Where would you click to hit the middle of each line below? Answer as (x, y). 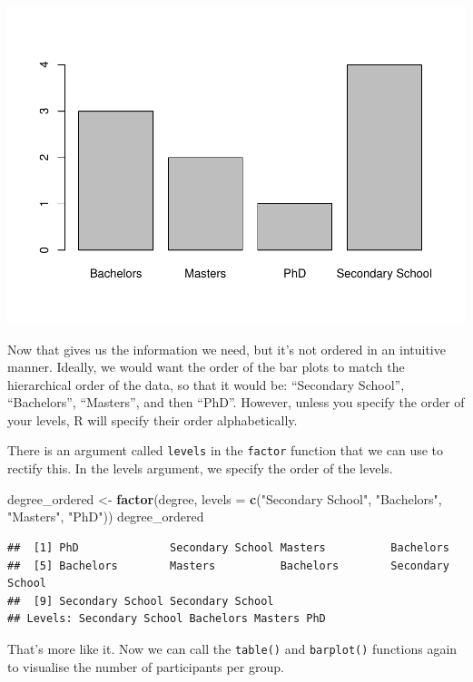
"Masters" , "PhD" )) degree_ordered (106, 516)
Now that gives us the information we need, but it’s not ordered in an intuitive (227, 349)
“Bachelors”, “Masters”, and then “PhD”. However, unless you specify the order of (236, 402)
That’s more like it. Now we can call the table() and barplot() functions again (232, 648)
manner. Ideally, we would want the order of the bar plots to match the (206, 367)
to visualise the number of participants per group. (146, 666)
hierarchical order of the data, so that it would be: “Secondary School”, (206, 384)
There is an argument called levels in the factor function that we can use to (226, 450)
